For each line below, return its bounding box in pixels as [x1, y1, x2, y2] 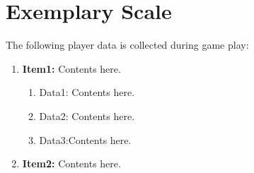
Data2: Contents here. [39, 108, 135, 123]
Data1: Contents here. [39, 85, 135, 100]
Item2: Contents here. [22, 156, 121, 171]
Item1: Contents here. [22, 61, 121, 76]
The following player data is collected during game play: [6, 37, 249, 52]
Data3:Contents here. [39, 132, 132, 147]
